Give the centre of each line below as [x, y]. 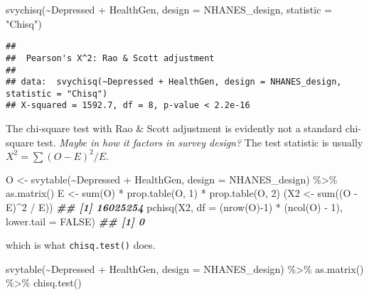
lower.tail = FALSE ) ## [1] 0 [75, 221]
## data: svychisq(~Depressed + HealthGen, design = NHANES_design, [174, 82]
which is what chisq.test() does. [81, 245]
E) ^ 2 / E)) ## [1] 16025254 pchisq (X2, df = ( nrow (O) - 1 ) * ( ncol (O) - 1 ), [174, 207]
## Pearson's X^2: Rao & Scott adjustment [110, 58]
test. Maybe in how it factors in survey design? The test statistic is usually [200, 142]
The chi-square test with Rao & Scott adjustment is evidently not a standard [174, 128]
